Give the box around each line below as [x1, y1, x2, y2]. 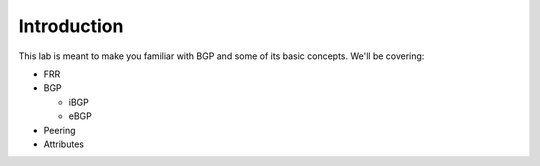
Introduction [18, 15, 124, 37]
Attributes [43, 138, 85, 150]
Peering [43, 124, 76, 136]
